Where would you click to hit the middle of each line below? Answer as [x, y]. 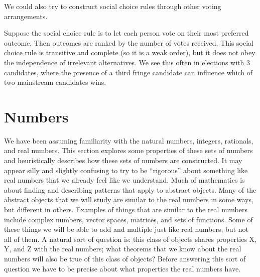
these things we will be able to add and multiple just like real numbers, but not [126, 229]
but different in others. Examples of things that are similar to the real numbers [126, 210]
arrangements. [26, 16]
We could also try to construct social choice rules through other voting [113, 6]
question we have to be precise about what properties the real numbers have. [122, 268]
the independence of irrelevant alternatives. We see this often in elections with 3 [127, 62]
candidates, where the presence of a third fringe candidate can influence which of [128, 72]
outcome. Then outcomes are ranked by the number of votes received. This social [129, 42]
